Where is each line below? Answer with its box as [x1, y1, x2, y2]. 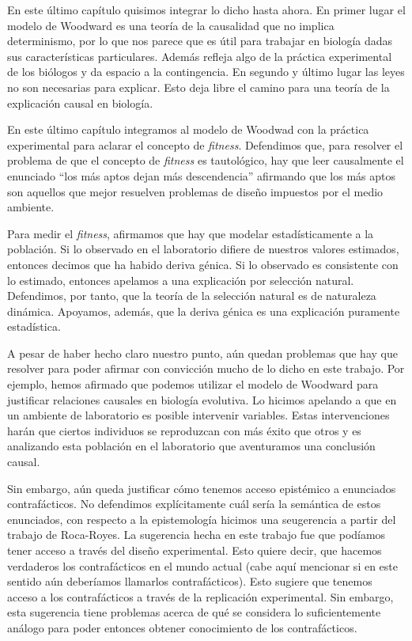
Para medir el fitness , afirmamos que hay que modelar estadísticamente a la [7, 225, 374, 241]
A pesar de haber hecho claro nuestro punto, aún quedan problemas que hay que [7, 344, 398, 361]
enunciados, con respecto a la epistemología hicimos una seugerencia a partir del [7, 510, 396, 527]
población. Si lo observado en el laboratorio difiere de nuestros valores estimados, [7, 241, 399, 257]
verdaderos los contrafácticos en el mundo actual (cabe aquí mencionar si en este [7, 557, 398, 574]
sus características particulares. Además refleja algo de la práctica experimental [7, 47, 392, 64]
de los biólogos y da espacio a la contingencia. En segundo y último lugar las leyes [7, 63, 405, 80]
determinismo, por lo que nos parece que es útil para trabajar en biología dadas [7, 32, 393, 49]
